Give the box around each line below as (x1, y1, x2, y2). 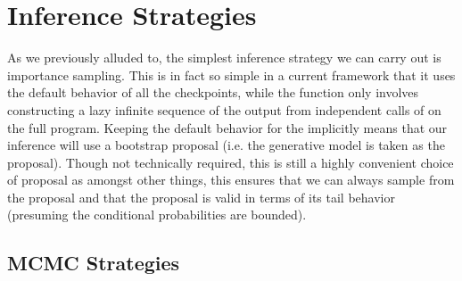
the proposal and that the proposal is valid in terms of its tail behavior (7, 187, 395, 206)
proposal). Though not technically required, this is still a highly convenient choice (7, 153, 454, 171)
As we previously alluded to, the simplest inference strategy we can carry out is (7, 48, 441, 67)
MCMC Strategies (7, 249, 180, 277)
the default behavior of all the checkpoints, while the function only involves (7, 83, 419, 102)
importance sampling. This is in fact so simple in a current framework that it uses (7, 65, 456, 84)
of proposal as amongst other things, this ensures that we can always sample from (7, 170, 455, 189)
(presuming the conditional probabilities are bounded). (7, 205, 307, 224)
